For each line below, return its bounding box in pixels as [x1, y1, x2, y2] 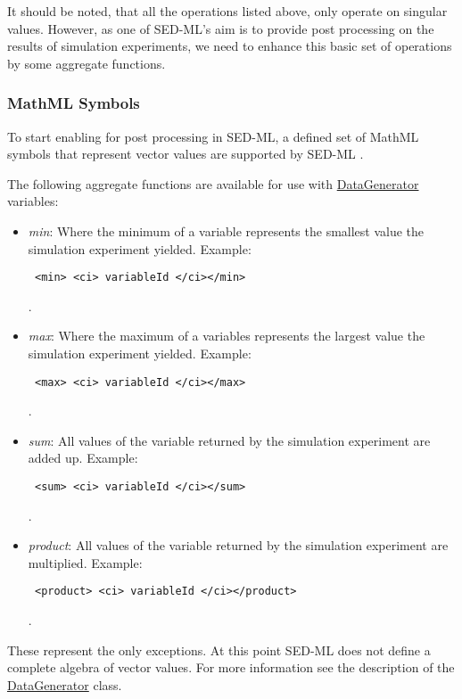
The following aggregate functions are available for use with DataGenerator [7, 174, 419, 193]
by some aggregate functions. [7, 53, 166, 72]
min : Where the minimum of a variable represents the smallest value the [28, 221, 425, 240]
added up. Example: [28, 448, 138, 467]
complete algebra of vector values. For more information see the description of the [7, 658, 455, 677]
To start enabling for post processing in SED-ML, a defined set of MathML [7, 127, 419, 145]
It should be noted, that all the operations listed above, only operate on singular [7, 2, 448, 20]
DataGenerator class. [7, 675, 122, 694]
